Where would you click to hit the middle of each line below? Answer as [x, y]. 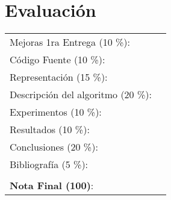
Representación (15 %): [59, 77]
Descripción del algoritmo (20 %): [81, 95]
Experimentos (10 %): [56, 112]
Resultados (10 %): [50, 130]
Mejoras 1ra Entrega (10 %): [70, 42]
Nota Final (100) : [52, 186]
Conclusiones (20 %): [54, 147]
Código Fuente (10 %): [58, 60]
